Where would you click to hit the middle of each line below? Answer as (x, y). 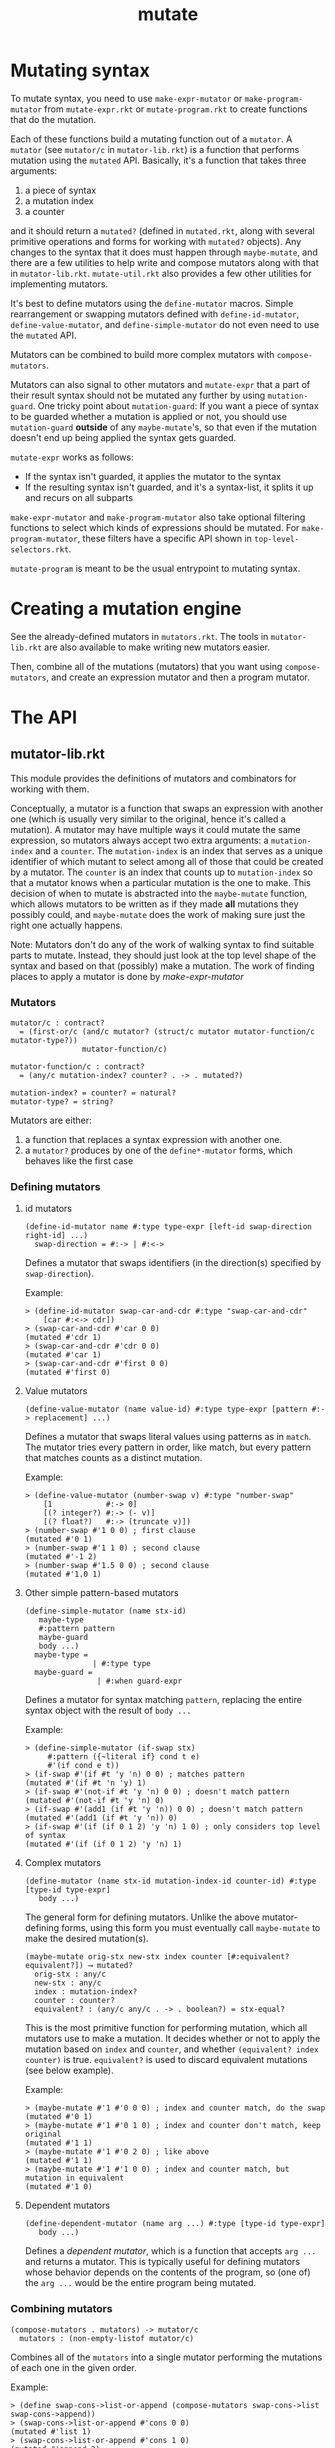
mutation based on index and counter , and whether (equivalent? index (171, 2049)
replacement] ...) (72, 1418)
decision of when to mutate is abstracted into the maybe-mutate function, (159, 893)
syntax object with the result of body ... (108, 1710)
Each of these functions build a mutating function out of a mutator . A (151, 139)
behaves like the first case (79, 1161)
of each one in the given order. (73, 2367)
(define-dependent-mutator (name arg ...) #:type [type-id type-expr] (175, 2224)
